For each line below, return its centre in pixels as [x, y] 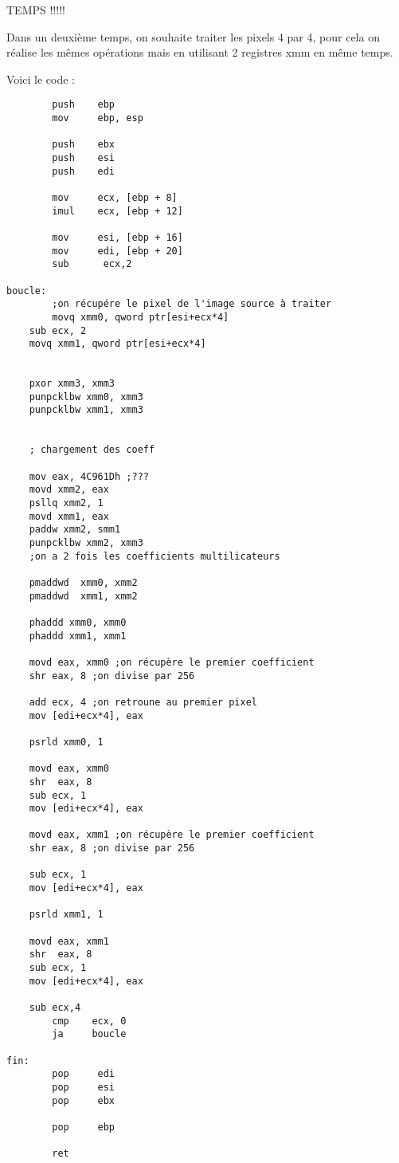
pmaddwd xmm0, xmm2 [83, 583]
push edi [84, 171]
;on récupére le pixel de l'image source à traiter [192, 304]
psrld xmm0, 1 [66, 742]
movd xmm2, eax [69, 490]
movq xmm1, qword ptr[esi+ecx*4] [117, 344]
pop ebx [84, 1100]
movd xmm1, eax [69, 516]
